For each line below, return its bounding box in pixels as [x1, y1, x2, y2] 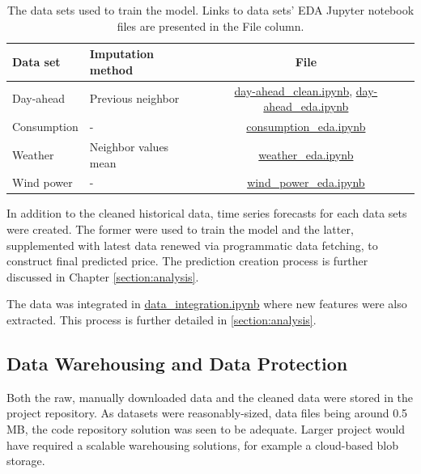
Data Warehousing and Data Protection [6, 350, 348, 375]
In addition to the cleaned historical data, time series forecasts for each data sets [6, 205, 407, 222]
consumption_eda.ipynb [246, 118, 366, 135]
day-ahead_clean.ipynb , [234, 82, 353, 99]
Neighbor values [89, 138, 169, 154]
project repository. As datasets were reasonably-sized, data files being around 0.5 [6, 404, 408, 421]
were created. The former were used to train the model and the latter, [6, 221, 354, 238]
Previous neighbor [89, 90, 180, 107]
